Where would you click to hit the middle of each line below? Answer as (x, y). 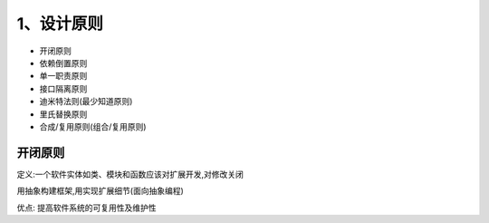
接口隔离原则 (63, 88)
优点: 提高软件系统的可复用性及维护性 (86, 208)
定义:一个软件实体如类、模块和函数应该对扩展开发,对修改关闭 (130, 174)
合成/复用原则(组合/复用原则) (93, 126)
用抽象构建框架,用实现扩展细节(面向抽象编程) (101, 191)
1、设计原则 (60, 24)
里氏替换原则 (63, 114)
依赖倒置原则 (63, 63)
